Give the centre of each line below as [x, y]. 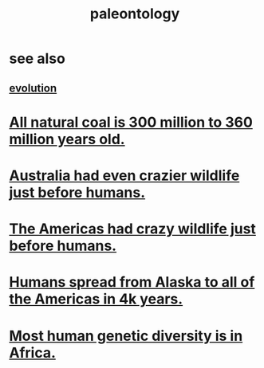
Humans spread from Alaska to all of [132, 282]
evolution [33, 88]
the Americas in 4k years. [96, 299]
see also [37, 59]
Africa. [33, 352]
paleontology [135, 14]
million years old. [67, 139]
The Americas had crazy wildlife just [132, 229]
